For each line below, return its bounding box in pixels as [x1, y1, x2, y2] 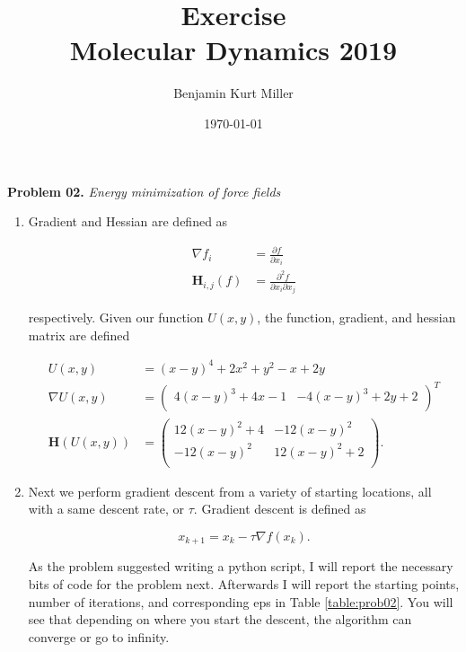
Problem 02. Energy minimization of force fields [7, 181, 281, 200]
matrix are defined [28, 325, 130, 344]
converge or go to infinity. [28, 627, 170, 646]
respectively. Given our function [28, 308, 204, 327]
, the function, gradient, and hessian [257, 308, 456, 327]
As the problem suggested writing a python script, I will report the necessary [28, 557, 453, 576]
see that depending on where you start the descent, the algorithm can [28, 610, 412, 629]
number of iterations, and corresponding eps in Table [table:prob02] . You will [28, 592, 453, 611]
